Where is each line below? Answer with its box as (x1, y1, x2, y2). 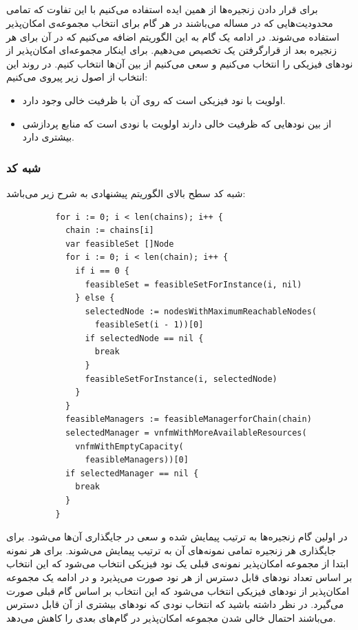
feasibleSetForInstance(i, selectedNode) (85, 374, 277, 384)
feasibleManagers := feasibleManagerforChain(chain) (65, 414, 312, 425)
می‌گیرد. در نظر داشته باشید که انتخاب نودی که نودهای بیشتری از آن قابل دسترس (6, 597, 344, 611)
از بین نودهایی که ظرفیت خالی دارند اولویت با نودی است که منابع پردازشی (22, 116, 332, 130)
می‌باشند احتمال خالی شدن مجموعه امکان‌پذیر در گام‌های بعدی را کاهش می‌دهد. (6, 610, 336, 624)
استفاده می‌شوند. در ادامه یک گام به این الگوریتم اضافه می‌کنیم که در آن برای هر (6, 29, 339, 43)
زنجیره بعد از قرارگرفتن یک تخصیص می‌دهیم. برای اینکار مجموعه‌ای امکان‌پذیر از (6, 43, 337, 57)
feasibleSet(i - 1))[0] (94, 320, 204, 330)
